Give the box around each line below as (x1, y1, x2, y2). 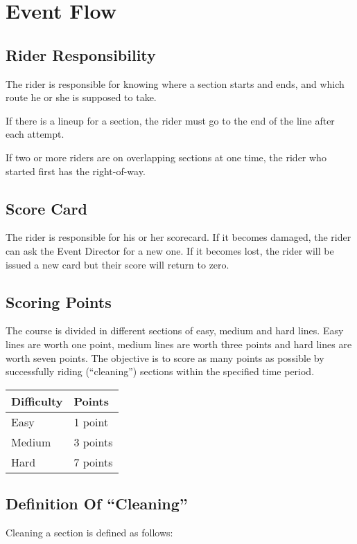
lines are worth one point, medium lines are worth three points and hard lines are (6, 336, 352, 351)
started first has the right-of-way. (6, 163, 146, 178)
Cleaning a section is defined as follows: (6, 525, 173, 539)
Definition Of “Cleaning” (6, 493, 188, 514)
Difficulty (11, 392, 63, 409)
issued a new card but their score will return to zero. (6, 257, 229, 271)
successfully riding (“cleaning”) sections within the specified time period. (6, 364, 315, 379)
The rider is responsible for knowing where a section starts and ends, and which (6, 76, 345, 91)
